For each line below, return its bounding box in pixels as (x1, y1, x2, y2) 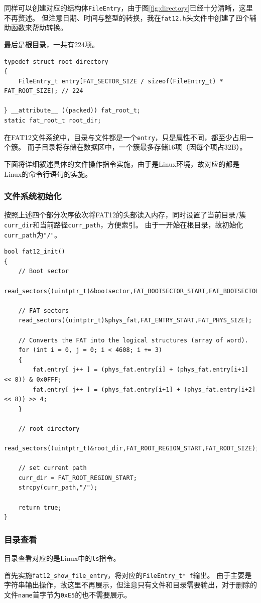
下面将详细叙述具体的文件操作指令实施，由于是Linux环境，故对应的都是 (4, 158, 240, 169)
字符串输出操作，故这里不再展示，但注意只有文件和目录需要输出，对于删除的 (4, 579, 257, 590)
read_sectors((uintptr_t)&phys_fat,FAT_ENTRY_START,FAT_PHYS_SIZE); (18, 317, 252, 324)
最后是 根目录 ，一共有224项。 (4, 39, 99, 49)
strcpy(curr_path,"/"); (18, 484, 98, 492)
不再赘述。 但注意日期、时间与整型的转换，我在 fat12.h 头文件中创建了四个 (4, 12, 249, 23)
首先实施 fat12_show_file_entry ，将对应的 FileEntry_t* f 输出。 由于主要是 (4, 569, 252, 580)
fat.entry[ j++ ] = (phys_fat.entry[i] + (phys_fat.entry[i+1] (33, 366, 248, 374)
